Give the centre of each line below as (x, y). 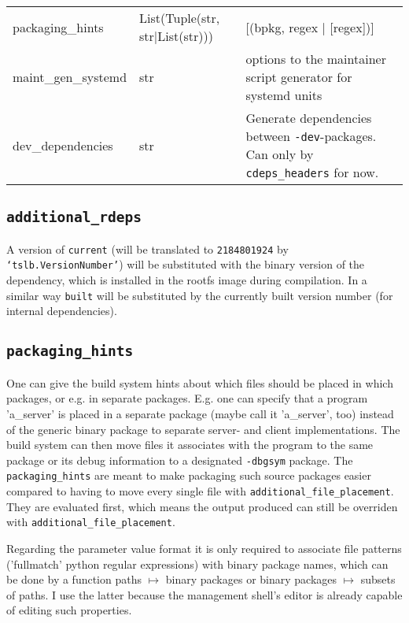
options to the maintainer (316, 59)
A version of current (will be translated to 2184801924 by (147, 248)
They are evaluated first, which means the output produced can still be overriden (202, 506)
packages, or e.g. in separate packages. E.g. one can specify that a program (187, 398)
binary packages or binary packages (251, 579)
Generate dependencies (309, 118)
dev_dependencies (63, 145)
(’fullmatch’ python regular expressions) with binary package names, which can (197, 564)
